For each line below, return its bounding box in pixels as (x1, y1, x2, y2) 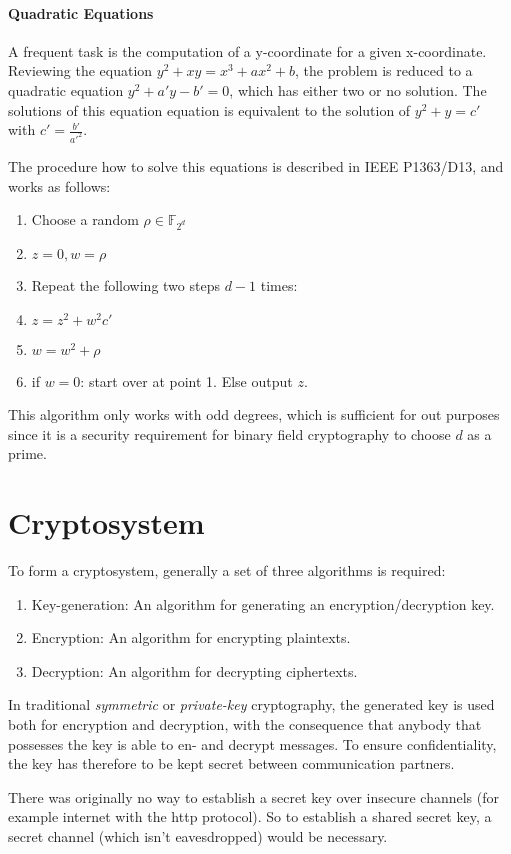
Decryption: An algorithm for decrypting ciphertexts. (31, 660, 358, 681)
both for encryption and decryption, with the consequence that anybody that (8, 714, 482, 735)
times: (260, 274, 298, 295)
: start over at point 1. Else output (80, 370, 293, 391)
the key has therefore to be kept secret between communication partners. (8, 753, 455, 774)
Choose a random (31, 209, 139, 230)
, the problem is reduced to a (295, 60, 473, 81)
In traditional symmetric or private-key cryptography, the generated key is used (8, 694, 495, 715)
